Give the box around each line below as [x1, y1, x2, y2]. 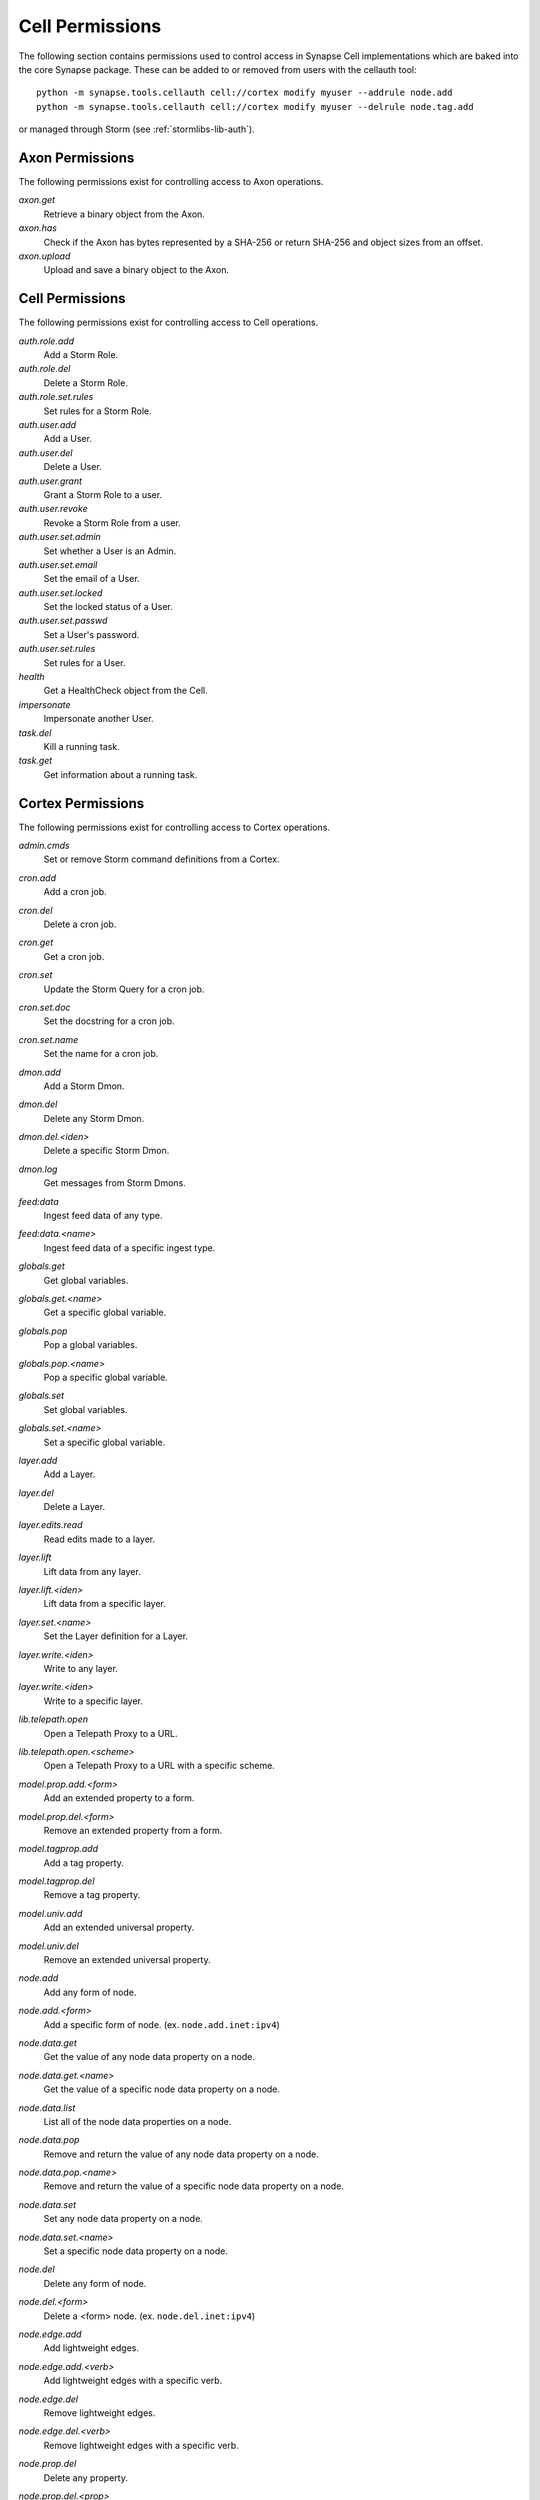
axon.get [18, 194, 55, 206]
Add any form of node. [43, 1986, 137, 1998]
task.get [18, 755, 53, 767]
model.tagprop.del [18, 1875, 95, 1887]
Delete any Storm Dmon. [43, 1112, 145, 1124]
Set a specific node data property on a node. [43, 2245, 229, 2257]
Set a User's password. [43, 628, 140, 640]
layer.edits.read [18, 1519, 84, 1531]
